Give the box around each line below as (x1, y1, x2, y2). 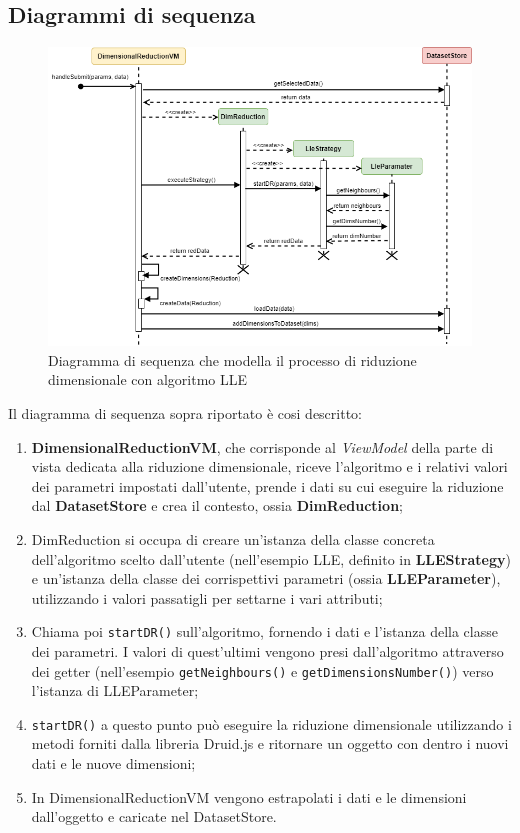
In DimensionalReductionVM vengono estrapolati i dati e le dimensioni (31, 786, 467, 807)
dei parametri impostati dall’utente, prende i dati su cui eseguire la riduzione (31, 475, 504, 496)
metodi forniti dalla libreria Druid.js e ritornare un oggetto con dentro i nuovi (31, 733, 509, 754)
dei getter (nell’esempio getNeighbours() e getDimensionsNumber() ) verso (31, 660, 494, 681)
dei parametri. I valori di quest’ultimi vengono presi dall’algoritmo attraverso (31, 640, 504, 661)
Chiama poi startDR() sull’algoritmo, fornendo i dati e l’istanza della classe (31, 621, 498, 642)
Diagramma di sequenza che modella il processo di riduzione (48, 349, 417, 370)
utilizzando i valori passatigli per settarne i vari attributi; (31, 587, 383, 608)
